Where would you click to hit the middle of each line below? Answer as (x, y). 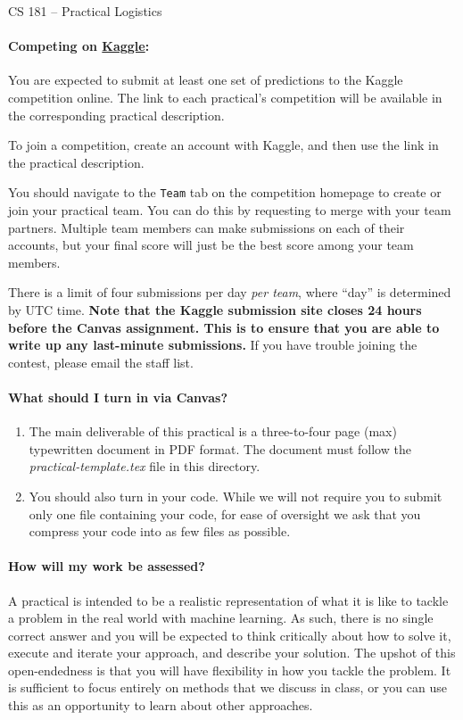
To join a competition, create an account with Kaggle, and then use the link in (223, 145)
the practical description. (76, 162)
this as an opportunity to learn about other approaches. (161, 705)
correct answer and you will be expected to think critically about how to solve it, (230, 635)
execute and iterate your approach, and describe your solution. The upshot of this (232, 653)
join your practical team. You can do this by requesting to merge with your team (230, 210)
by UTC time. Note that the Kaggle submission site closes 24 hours (215, 309)
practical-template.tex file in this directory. (145, 466)
